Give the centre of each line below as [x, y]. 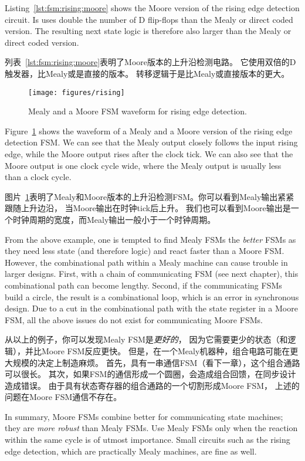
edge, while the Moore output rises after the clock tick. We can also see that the [149, 154]
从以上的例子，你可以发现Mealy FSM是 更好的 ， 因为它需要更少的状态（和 [146, 339]
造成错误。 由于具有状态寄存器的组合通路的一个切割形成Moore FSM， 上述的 [152, 385]
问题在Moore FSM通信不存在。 [63, 397]
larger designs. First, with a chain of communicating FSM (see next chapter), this [152, 274]
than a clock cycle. [38, 177]
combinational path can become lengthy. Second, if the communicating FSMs [143, 285]
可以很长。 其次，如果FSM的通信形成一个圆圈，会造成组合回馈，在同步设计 [150, 374]
